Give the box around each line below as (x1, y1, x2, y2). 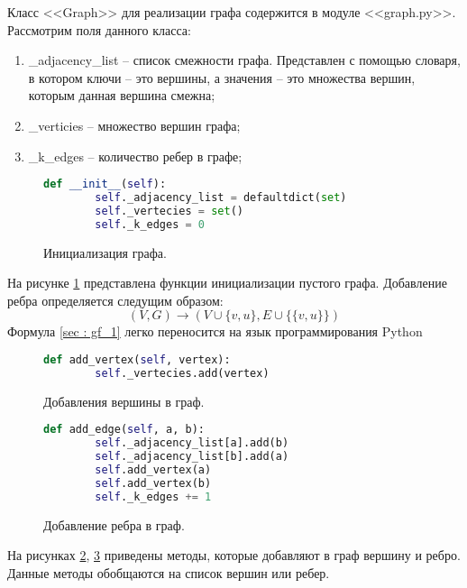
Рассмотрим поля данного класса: (7, 20, 191, 39)
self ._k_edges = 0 (95, 217, 206, 231)
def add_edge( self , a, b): (43, 423, 205, 436)
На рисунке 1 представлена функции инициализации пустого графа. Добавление (7, 273, 447, 292)
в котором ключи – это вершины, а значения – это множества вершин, (28, 68, 416, 87)
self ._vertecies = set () (95, 204, 243, 217)
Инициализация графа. (43, 243, 167, 262)
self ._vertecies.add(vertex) (95, 366, 270, 380)
